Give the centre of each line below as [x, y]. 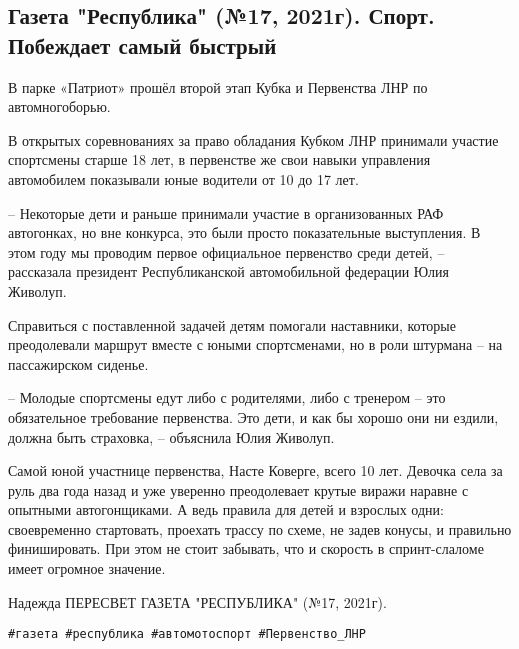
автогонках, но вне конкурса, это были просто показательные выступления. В [244, 232]
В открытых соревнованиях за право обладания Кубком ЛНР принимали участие [253, 139]
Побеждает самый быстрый [142, 44]
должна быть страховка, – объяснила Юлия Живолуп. [171, 436]
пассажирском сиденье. [78, 363]
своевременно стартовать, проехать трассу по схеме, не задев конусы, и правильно [260, 528]
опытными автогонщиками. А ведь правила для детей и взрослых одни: [226, 509]
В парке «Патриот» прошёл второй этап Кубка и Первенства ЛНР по [218, 86]
